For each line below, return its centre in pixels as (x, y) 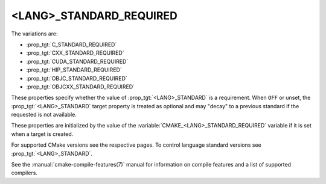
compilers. (24, 173)
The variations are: (34, 34)
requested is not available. (44, 115)
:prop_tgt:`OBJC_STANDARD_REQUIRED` (77, 78)
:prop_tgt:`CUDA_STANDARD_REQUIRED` (77, 61)
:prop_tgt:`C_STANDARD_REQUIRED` (72, 44)
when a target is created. (42, 134)
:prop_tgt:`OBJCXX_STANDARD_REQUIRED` (81, 87)
